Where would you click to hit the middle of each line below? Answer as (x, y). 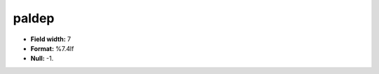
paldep (34, 18)
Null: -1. (42, 59)
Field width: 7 (51, 39)
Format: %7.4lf (52, 48)
